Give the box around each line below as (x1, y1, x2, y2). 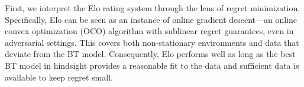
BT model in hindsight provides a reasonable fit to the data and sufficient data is (5, 59, 299, 71)
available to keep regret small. (5, 71, 113, 83)
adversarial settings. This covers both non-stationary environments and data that (5, 36, 299, 48)
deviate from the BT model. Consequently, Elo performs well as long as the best (5, 48, 296, 60)
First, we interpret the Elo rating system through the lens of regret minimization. (5, 2, 300, 14)
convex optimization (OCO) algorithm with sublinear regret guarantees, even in (5, 25, 294, 37)
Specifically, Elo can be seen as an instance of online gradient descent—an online (5, 13, 297, 25)
